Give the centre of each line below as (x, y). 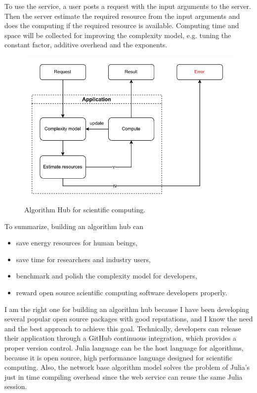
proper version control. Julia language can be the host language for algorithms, (124, 348)
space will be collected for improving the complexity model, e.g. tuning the (118, 35)
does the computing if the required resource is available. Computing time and (122, 25)
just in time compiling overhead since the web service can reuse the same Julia (124, 376)
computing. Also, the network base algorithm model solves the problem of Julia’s (127, 367)
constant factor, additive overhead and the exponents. (86, 45)
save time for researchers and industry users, (83, 259)
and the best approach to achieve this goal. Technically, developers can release (123, 328)
